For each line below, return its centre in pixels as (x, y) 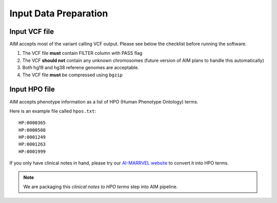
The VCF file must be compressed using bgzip (73, 75)
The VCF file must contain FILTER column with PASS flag (82, 53)
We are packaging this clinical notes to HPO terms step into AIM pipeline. (101, 187)
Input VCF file (32, 32)
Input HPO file (32, 89)
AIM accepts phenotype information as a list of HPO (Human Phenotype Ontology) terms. (104, 101)
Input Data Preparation (59, 13)
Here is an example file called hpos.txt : (53, 111)
